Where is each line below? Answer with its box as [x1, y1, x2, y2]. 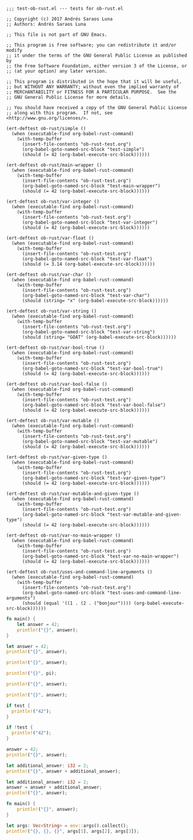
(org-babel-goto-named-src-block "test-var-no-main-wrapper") [21, 553, 179, 559]
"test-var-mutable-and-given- [107, 512, 182, 517]
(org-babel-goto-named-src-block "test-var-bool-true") [21, 365, 163, 371]
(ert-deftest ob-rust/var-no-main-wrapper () [6, 532, 121, 538]
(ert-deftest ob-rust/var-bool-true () [6, 345, 105, 351]
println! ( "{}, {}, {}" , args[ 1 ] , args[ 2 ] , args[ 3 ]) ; [6, 828, 140, 834]
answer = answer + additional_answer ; [6, 785, 102, 791]
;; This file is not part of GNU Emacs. [6, 32, 108, 38]
